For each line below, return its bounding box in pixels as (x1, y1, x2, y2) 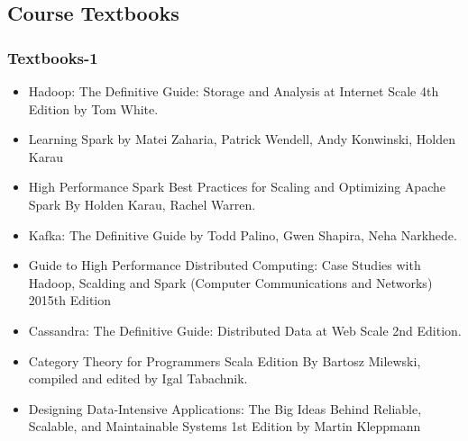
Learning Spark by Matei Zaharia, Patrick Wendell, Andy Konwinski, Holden (28, 130, 455, 148)
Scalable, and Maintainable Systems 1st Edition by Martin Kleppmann (28, 417, 421, 436)
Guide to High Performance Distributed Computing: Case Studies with (28, 256, 421, 274)
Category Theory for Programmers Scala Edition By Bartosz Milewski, (28, 351, 421, 370)
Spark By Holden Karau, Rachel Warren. (28, 194, 256, 213)
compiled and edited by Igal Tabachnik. (28, 369, 248, 388)
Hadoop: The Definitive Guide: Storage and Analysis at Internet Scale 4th (28, 82, 439, 100)
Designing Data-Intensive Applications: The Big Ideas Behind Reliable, (28, 399, 422, 418)
